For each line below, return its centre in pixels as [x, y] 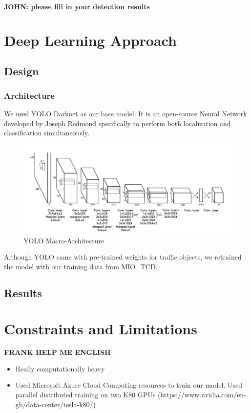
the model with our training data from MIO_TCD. [81, 266]
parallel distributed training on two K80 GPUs [85, 394]
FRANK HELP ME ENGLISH [57, 352]
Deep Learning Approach [90, 40]
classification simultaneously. [47, 133]
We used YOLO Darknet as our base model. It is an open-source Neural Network [125, 113]
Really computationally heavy [60, 368]
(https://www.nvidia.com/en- [202, 394]
